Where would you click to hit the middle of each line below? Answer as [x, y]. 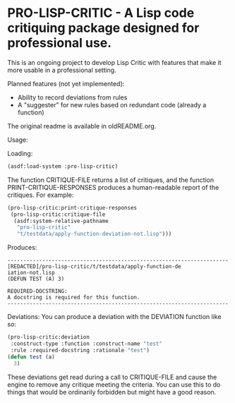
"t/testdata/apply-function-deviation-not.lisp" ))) [94, 234]
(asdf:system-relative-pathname [61, 221]
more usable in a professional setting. [62, 70]
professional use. [59, 43]
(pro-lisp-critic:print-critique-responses [72, 207]
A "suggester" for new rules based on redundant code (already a [112, 104]
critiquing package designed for [103, 28]
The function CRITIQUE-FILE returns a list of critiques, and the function [111, 180]
